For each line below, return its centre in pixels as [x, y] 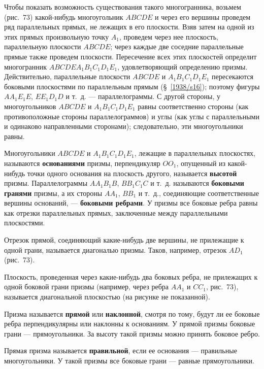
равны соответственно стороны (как [193, 106]
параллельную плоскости [43, 46]
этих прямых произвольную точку [57, 36]
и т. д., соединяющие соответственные [199, 193]
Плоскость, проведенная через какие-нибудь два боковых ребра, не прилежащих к [131, 276]
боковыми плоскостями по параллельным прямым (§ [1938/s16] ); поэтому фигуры [132, 86]
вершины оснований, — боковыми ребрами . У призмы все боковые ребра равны [131, 203]
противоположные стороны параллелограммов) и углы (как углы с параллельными [132, 116]
